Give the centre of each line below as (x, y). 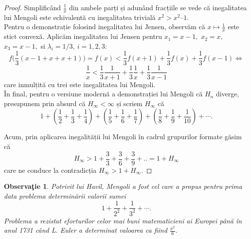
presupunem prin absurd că (45, 103)
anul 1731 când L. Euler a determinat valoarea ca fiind (86, 230)
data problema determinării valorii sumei (65, 195)
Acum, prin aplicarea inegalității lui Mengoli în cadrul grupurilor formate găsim (123, 137)
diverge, (227, 94)
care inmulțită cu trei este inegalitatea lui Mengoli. (80, 84)
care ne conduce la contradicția (50, 170)
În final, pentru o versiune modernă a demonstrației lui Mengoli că (103, 94)
